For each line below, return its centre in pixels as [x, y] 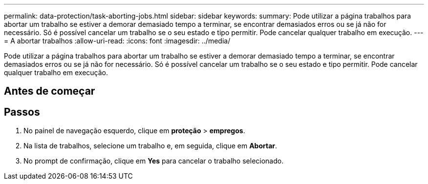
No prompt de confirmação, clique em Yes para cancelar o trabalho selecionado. [154, 161]
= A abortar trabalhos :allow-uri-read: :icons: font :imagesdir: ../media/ [117, 41]
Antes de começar [50, 91]
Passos [22, 112]
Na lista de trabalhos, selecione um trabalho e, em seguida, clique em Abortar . [150, 146]
